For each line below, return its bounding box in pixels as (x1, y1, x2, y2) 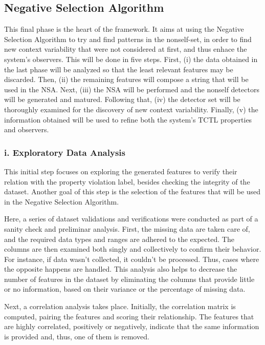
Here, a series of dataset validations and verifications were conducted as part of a (4, 213, 258, 224)
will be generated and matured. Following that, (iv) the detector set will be (4, 94, 240, 105)
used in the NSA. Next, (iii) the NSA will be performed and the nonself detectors (4, 84, 259, 94)
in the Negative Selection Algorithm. (4, 196, 119, 207)
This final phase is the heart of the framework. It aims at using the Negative (4, 24, 244, 34)
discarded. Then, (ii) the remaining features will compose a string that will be (4, 74, 249, 85)
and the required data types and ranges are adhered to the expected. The (4, 233, 234, 244)
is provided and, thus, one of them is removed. (4, 331, 149, 341)
